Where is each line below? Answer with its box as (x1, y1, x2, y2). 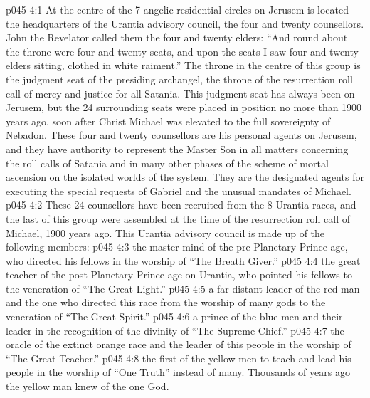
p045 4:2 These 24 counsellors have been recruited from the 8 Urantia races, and (6, 197, 356, 212)
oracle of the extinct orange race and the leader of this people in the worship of (6, 337, 351, 352)
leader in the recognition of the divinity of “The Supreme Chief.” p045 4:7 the (6, 323, 344, 337)
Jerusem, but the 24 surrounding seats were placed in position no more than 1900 (6, 100, 362, 115)
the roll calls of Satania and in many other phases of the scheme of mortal (6, 155, 329, 170)
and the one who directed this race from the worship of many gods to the (6, 295, 326, 310)
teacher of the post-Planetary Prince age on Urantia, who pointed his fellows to (6, 267, 352, 282)
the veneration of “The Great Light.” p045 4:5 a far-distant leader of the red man (6, 281, 360, 295)
